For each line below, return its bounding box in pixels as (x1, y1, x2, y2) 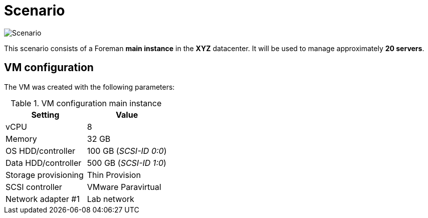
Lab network (87, 193, 134, 204)
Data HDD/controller (6, 157, 82, 168)
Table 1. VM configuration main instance (11, 98, 162, 108)
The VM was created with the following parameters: (4, 82, 175, 91)
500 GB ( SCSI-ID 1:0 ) (87, 157, 166, 168)
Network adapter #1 (6, 193, 80, 204)
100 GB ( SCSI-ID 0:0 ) (87, 145, 167, 156)
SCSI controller (6, 181, 62, 192)
